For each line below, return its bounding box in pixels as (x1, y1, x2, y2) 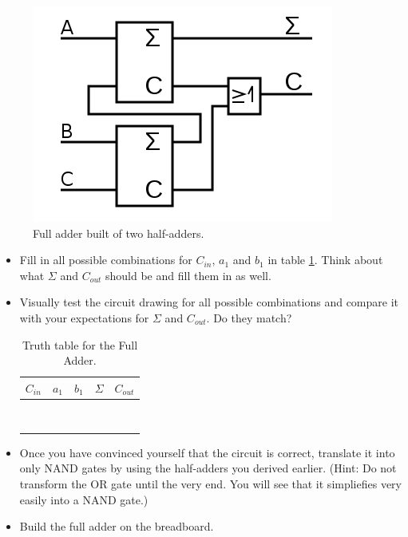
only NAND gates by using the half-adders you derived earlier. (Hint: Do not (19, 460, 397, 476)
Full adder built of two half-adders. (33, 224, 204, 241)
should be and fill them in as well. (105, 267, 271, 283)
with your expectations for (19, 309, 149, 326)
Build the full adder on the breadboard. (19, 518, 214, 535)
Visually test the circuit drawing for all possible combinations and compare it (19, 294, 399, 310)
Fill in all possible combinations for (19, 251, 192, 268)
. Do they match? (206, 309, 292, 326)
